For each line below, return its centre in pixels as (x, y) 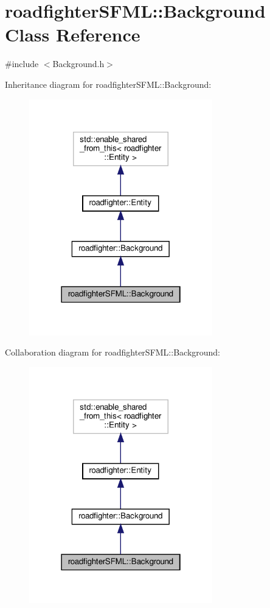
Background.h (78, 64)
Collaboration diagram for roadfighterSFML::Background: (113, 352)
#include (22, 64)
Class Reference (73, 34)
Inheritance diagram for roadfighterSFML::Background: (108, 84)
